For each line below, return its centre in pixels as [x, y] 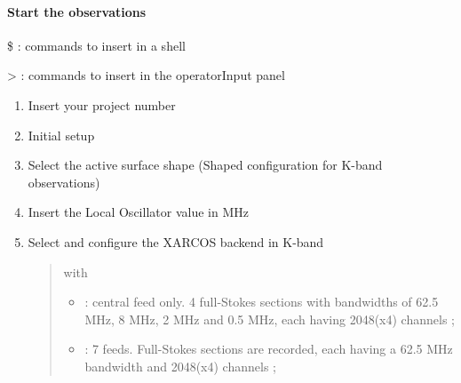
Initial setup [61, 135]
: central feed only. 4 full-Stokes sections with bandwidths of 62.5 [262, 302]
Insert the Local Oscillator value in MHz [138, 212]
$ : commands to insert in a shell [96, 45]
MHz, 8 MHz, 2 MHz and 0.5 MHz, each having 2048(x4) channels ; [270, 319]
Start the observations [77, 11]
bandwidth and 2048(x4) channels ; [180, 366]
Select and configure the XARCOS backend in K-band [176, 241]
